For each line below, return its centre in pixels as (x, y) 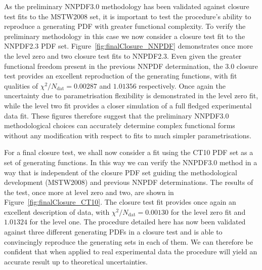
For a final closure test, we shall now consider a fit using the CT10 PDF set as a (129, 152)
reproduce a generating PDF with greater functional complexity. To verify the (125, 26)
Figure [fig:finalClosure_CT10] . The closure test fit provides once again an (120, 202)
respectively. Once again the (182, 85)
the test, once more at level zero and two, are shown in (89, 192)
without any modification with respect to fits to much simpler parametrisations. (128, 135)
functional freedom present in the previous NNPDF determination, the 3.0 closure (131, 66)
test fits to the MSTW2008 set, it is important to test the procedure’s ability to (128, 16)
